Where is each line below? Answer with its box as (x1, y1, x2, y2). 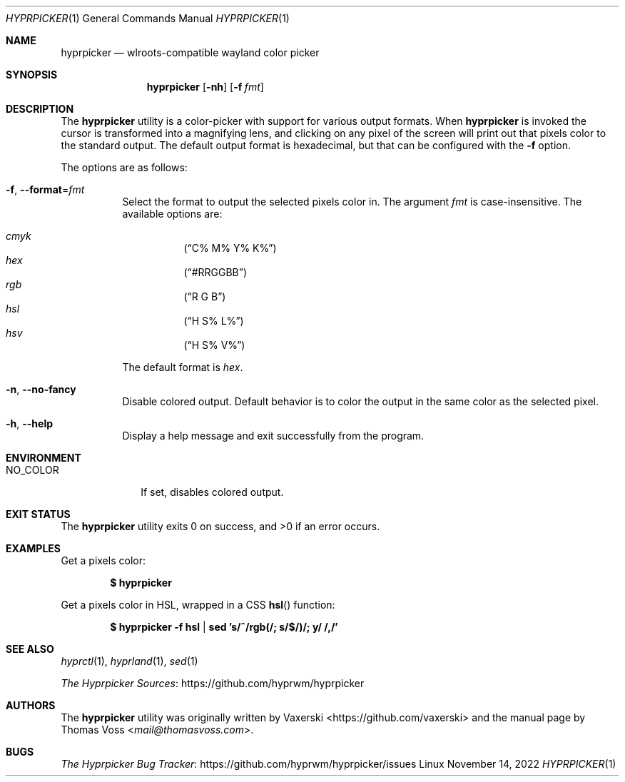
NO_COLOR (6, 464, 59, 476)
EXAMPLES (6, 542, 61, 554)
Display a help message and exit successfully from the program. (122, 430, 425, 442)
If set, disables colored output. (141, 486, 284, 498)
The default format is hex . (122, 361, 243, 373)
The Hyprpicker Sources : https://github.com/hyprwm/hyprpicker (61, 677, 365, 689)
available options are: (122, 208, 223, 220)
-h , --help (6, 417, 54, 430)
